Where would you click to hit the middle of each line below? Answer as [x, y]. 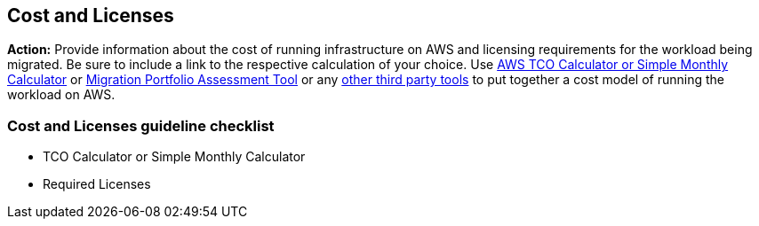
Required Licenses [97, 184]
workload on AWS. [61, 95]
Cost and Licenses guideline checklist [141, 125]
